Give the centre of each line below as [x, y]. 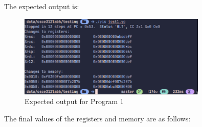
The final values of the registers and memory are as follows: [97, 119]
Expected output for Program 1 [74, 101]
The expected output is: [42, 6]
